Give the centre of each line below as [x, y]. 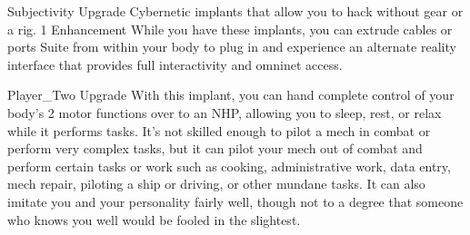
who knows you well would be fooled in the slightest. [154, 219]
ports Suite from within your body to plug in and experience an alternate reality [232, 47]
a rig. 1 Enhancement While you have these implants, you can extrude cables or [230, 29]
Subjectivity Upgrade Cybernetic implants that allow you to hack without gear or [235, 11]
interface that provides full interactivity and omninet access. [175, 64]
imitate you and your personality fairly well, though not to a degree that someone [235, 201]
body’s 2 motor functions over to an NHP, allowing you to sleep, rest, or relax [225, 112]
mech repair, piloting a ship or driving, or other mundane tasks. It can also [216, 184]
